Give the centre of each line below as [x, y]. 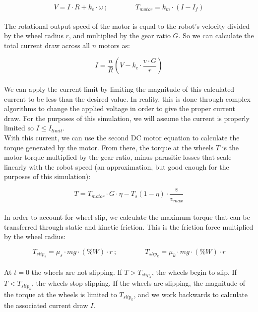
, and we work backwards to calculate [191, 294]
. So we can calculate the [216, 35]
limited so [19, 128]
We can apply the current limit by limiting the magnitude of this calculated [119, 89]
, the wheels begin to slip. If [194, 272]
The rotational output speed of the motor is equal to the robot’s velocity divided [127, 26]
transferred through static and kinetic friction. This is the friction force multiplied [129, 226]
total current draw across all [47, 45]
